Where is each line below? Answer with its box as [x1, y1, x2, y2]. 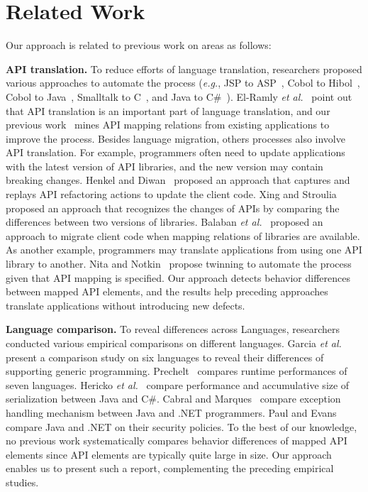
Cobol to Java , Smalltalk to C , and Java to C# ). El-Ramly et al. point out [6, 89, 352, 104]
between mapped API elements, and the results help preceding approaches [6, 284, 328, 299]
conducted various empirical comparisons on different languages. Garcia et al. [6, 336, 342, 350]
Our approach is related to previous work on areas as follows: [6, 38, 272, 53]
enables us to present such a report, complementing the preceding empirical [6, 461, 334, 476]
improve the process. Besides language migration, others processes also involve [6, 131, 345, 146]
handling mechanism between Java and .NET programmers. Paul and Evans [6, 405, 337, 420]
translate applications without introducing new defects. [6, 297, 245, 312]
